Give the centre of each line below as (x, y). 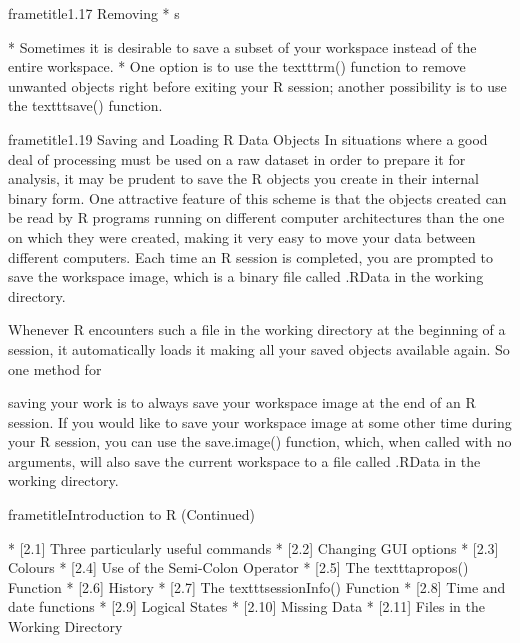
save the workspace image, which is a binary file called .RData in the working (246, 276)
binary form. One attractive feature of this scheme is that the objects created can (257, 197)
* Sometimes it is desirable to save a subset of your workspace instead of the (242, 46)
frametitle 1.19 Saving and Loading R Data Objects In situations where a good (248, 138)
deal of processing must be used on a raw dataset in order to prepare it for (237, 158)
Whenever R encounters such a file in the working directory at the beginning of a (257, 329)
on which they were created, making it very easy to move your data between (242, 236)
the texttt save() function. (85, 105)
